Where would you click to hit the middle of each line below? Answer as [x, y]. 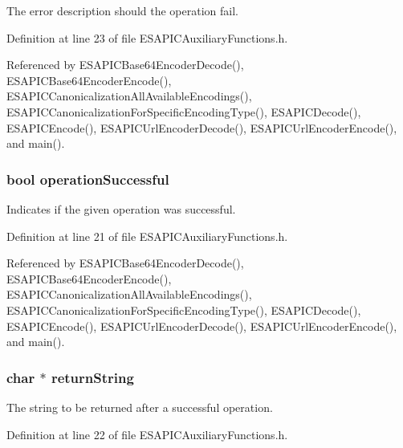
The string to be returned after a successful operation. [140, 407]
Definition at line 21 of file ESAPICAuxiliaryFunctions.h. [147, 236]
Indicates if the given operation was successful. [121, 208]
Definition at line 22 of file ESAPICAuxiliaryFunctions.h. [147, 434]
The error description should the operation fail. [122, 10]
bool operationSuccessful [88, 179]
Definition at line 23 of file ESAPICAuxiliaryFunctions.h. [147, 37]
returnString [92, 377]
